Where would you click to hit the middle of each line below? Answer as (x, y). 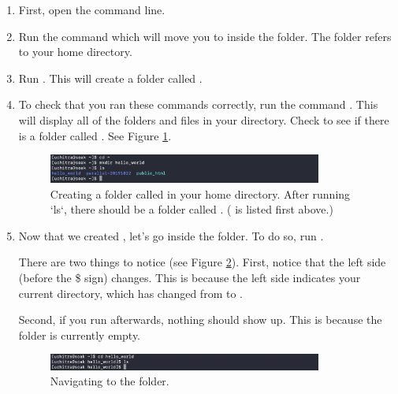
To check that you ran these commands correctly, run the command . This (198, 104)
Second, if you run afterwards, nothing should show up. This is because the (200, 320)
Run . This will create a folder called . (110, 78)
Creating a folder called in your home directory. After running (200, 193)
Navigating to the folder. (110, 381)
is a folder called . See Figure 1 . (95, 135)
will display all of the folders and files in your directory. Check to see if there (204, 119)
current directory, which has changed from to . (130, 293)
